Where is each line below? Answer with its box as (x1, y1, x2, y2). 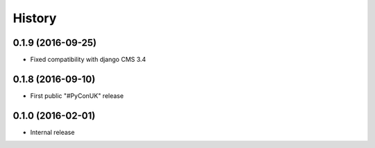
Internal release (30, 128, 75, 136)
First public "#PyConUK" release (30, 91, 124, 100)
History (12, 10, 57, 26)
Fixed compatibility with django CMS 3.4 (30, 56, 147, 64)
